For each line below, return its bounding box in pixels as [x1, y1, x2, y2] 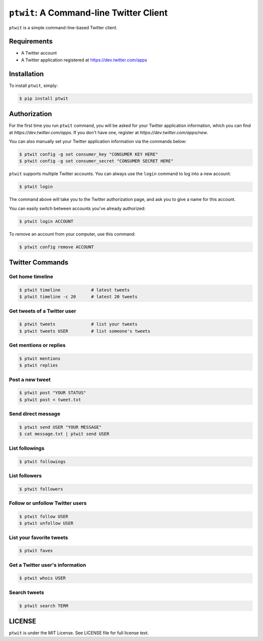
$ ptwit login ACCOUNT [19, 219, 74, 224]
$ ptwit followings [19, 459, 66, 464]
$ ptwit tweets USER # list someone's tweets [19, 328, 150, 334]
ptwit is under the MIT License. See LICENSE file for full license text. [9, 630, 149, 636]
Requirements [9, 37, 53, 46]
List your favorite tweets [9, 534, 68, 541]
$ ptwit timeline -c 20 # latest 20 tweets [19, 294, 138, 300]
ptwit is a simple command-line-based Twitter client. [9, 24, 118, 30]
